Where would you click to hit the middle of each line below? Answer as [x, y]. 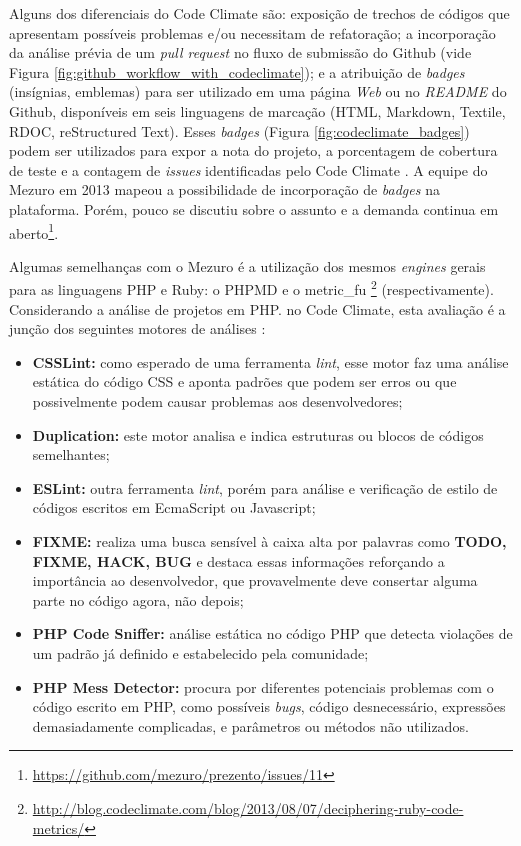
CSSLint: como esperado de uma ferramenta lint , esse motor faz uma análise [270, 361]
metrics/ [58, 827]
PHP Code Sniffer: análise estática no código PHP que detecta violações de [272, 633]
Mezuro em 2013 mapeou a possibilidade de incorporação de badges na [224, 189]
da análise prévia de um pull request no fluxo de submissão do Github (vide [240, 52]
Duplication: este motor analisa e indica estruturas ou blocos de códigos [258, 434]
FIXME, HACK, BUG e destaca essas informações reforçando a [238, 560]
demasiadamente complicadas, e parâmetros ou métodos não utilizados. [250, 725]
